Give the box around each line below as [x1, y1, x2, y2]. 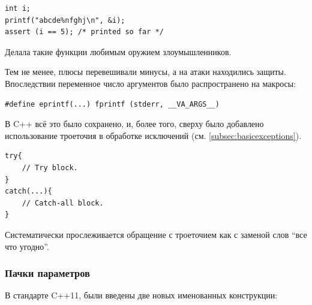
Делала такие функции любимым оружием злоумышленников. [5, 45, 232, 58]
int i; [5, 4, 31, 13]
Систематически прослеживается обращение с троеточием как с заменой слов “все [5, 228, 307, 240]
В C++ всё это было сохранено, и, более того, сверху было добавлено [5, 117, 264, 130]
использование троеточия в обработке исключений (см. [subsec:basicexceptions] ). [5, 129, 302, 141]
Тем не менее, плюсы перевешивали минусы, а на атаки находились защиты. [5, 65, 286, 78]
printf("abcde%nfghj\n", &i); [5, 16, 125, 25]
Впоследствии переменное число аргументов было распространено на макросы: [5, 77, 296, 89]
